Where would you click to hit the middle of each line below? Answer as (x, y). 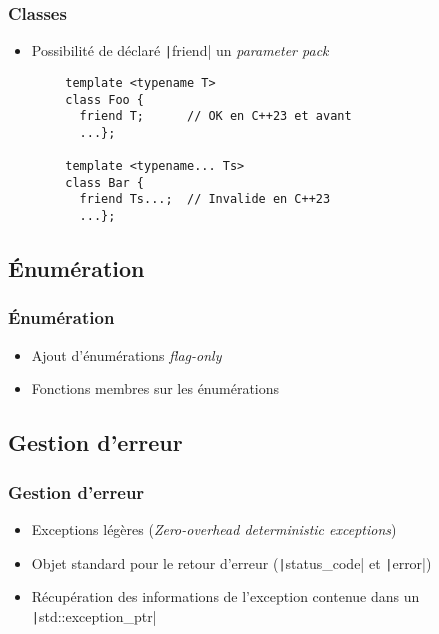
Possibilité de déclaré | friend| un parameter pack (180, 50)
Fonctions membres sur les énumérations (155, 388)
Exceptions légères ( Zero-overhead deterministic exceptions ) (214, 528)
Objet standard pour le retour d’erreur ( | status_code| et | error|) (231, 562)
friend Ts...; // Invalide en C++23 (205, 199)
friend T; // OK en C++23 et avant (215, 116)
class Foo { (105, 99)
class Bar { (105, 182)
